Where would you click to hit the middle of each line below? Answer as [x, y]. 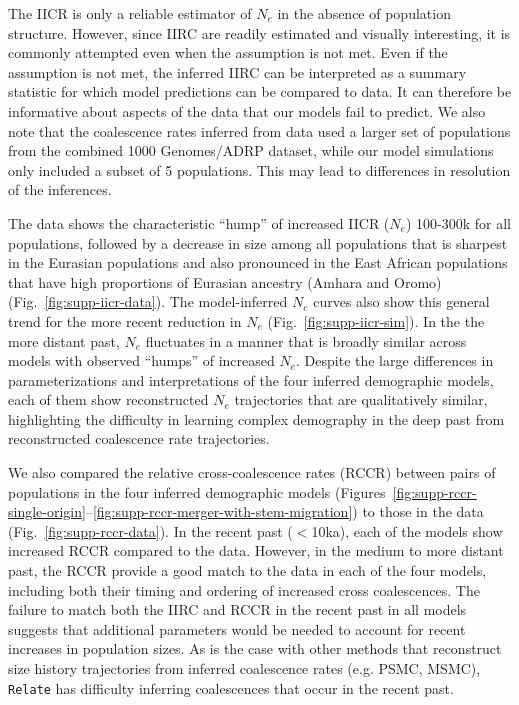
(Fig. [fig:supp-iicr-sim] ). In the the [376, 320]
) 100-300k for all [458, 222]
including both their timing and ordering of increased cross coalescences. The [244, 589]
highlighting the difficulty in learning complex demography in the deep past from [256, 418]
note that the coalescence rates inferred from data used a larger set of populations [259, 130]
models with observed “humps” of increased [141, 360]
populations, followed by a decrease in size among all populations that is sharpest [258, 242]
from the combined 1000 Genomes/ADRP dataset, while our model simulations [251, 150]
